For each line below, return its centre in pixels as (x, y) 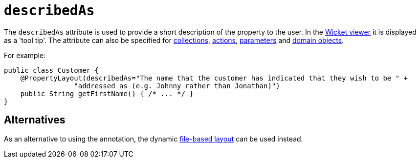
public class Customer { (51, 70)
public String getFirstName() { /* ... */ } (107, 93)
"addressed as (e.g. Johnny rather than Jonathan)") (177, 86)
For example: (25, 55)
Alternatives (35, 120)
